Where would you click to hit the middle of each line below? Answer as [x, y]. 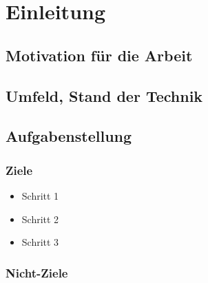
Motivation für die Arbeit [99, 55]
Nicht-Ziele [37, 272]
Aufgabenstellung [69, 136]
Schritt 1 [40, 195]
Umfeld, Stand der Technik [104, 95]
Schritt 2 [40, 219]
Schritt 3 [40, 242]
